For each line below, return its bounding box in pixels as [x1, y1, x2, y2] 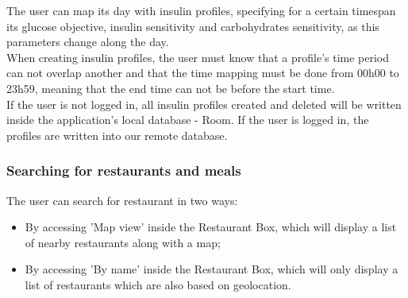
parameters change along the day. [6, 33, 169, 50]
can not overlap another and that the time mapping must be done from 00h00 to [6, 64, 399, 81]
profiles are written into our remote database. [6, 126, 228, 143]
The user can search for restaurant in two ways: [6, 192, 238, 208]
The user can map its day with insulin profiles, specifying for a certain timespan [6, 2, 396, 18]
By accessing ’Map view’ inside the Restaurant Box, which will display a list [25, 219, 397, 235]
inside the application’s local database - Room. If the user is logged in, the [6, 111, 369, 128]
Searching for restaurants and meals [6, 161, 241, 180]
